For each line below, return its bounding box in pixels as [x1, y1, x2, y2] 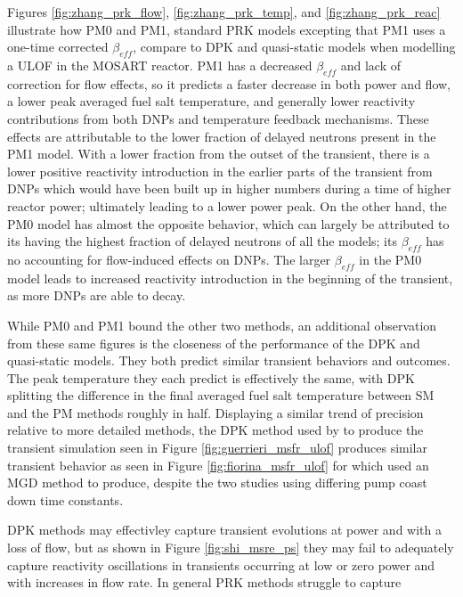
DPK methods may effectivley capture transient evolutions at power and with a [7, 520, 442, 539]
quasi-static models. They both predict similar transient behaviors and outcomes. [7, 351, 451, 370]
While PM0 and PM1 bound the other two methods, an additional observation [7, 315, 437, 334]
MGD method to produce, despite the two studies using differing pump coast [7, 473, 427, 492]
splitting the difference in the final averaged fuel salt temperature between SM [7, 386, 435, 405]
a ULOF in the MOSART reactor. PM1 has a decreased [7, 55, 313, 74]
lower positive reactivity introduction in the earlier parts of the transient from [7, 161, 433, 180]
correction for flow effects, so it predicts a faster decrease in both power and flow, [7, 74, 451, 93]
